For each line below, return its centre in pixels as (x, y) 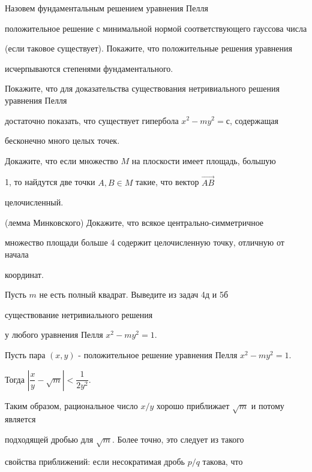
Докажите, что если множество (61, 160)
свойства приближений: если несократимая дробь (95, 461)
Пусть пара (25, 354)
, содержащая (254, 120)
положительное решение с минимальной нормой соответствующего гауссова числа (156, 28)
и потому (268, 405)
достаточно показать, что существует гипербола (92, 120)
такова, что (223, 461)
